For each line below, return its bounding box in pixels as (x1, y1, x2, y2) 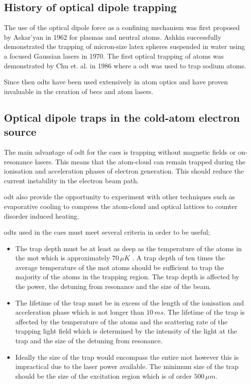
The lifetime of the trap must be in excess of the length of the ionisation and (15, 297, 244, 307)
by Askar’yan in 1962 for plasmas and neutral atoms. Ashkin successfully (4, 32, 221, 42)
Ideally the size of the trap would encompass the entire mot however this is (15, 352, 239, 362)
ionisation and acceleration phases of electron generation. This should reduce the (4, 166, 244, 176)
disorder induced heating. (4, 210, 79, 221)
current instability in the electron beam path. (4, 175, 139, 185)
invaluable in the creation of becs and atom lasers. (4, 86, 153, 96)
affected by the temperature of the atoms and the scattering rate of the (15, 316, 228, 326)
